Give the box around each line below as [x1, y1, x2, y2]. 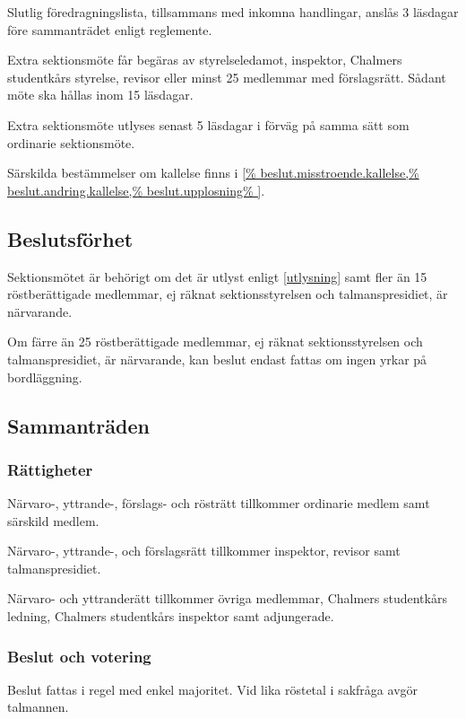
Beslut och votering [7, 644, 151, 667]
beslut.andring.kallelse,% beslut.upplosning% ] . [7, 180, 265, 199]
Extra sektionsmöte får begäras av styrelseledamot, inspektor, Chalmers [7, 50, 402, 69]
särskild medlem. [7, 511, 99, 530]
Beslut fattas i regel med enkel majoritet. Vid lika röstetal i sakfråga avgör [7, 680, 419, 698]
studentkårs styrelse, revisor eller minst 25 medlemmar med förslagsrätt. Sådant [7, 67, 446, 86]
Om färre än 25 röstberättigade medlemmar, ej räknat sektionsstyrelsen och [7, 332, 423, 351]
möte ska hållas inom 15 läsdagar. [7, 85, 194, 104]
